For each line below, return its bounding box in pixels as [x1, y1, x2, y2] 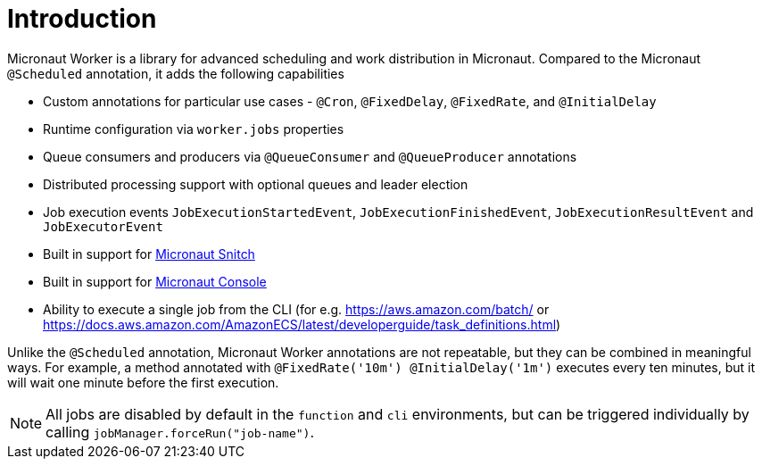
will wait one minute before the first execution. [7, 374, 279, 390]
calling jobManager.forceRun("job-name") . [46, 422, 314, 441]
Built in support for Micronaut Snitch [43, 245, 255, 262]
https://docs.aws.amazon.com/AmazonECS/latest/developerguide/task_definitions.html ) [43, 316, 561, 332]
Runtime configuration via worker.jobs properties [43, 121, 344, 137]
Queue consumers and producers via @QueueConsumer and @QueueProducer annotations [43, 148, 577, 164]
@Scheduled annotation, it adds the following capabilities [7, 65, 344, 81]
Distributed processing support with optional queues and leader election [43, 176, 468, 192]
